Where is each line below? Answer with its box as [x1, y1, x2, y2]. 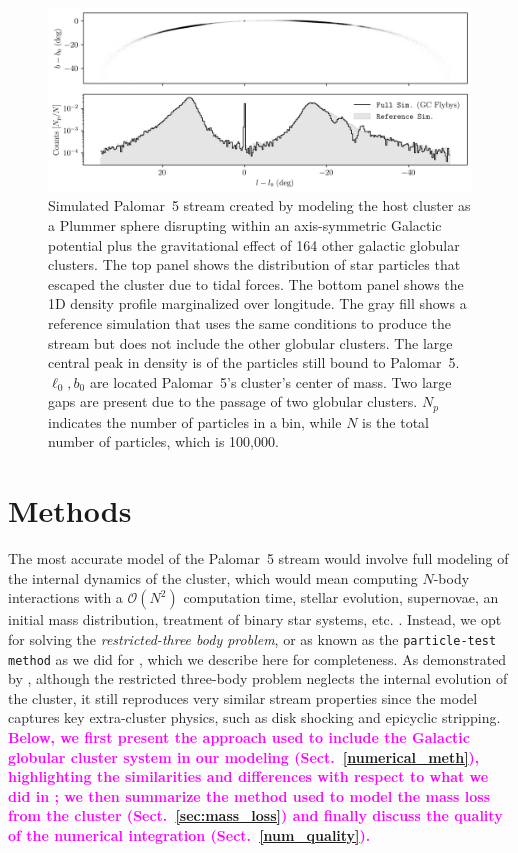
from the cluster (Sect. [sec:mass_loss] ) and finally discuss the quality [8, 805, 503, 826]
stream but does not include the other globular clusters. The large [48, 332, 453, 353]
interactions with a [8, 587, 123, 608]
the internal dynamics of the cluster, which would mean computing [8, 567, 418, 588]
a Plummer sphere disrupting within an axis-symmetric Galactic [48, 215, 442, 236]
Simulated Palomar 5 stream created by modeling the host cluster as [48, 195, 471, 216]
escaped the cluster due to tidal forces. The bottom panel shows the [48, 273, 464, 294]
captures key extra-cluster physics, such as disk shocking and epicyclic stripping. [8, 707, 501, 728]
